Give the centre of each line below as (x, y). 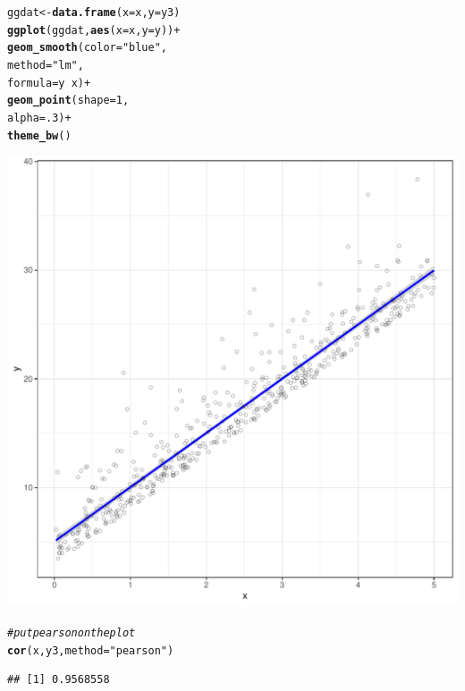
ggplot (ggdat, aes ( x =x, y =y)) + (94, 30)
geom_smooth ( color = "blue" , (88, 48)
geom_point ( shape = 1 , (68, 101)
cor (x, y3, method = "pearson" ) (91, 650)
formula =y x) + (49, 83)
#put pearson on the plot (72, 632)
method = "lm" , (46, 65)
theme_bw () (39, 135)
